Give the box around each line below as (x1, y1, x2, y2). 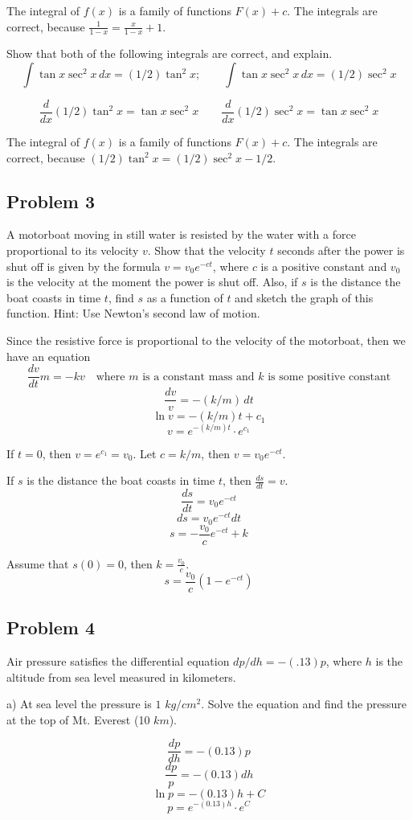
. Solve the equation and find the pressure (201, 695, 407, 712)
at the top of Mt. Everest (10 (6, 711, 150, 728)
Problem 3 (6, 188, 95, 213)
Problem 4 (6, 615, 95, 640)
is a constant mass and (142, 371, 255, 383)
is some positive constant (268, 371, 391, 383)
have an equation (6, 347, 91, 364)
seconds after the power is (277, 242, 405, 259)
